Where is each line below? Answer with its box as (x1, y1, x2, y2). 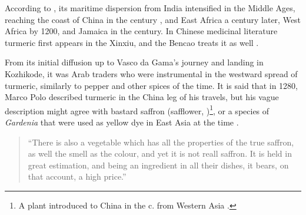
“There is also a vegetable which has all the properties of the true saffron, (28, 135, 294, 148)
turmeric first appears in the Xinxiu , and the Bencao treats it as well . (5, 36, 259, 48)
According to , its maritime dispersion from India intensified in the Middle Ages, (5, 2, 295, 14)
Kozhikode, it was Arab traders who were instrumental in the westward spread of (5, 67, 298, 80)
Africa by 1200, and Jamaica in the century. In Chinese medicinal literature (5, 25, 278, 37)
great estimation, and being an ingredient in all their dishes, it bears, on (28, 158, 289, 171)
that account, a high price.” (28, 170, 127, 183)
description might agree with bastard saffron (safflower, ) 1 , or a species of (5, 102, 270, 117)
